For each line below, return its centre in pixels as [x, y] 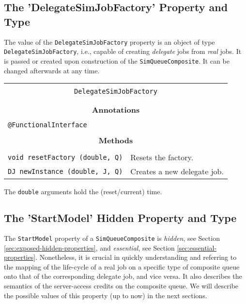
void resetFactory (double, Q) [65, 157]
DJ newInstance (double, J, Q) [65, 171]
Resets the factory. [162, 157]
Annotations [116, 110]
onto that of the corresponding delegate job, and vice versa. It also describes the [123, 276]
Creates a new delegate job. [177, 171]
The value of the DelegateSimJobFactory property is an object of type [109, 42]
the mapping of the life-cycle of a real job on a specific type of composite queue [122, 266]
